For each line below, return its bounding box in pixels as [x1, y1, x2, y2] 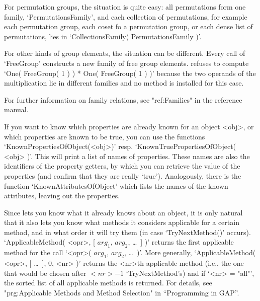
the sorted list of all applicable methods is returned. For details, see [4, 277, 212, 288]
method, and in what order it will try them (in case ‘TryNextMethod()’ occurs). [4, 227, 251, 237]
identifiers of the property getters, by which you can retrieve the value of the [4, 161, 240, 171]
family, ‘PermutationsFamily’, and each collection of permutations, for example [4, 11, 247, 22]
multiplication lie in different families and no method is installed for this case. [4, 78, 244, 88]
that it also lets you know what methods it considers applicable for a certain [4, 217, 239, 228]
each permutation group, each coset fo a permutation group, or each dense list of [4, 21, 253, 32]
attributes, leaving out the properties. [4, 190, 120, 201]
